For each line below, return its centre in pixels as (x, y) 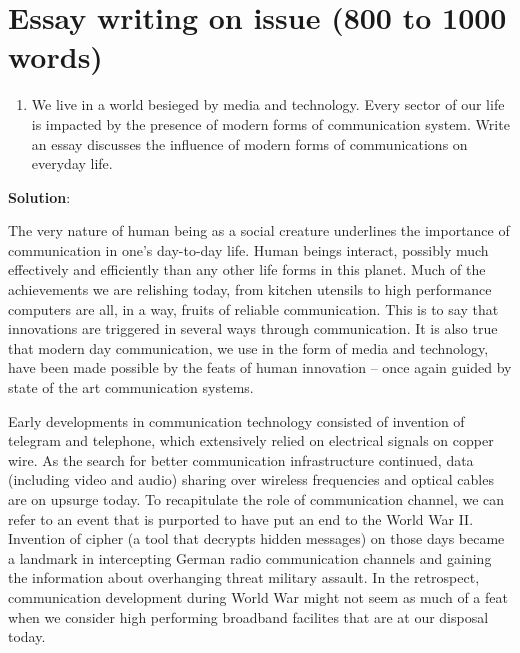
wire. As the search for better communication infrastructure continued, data (241, 459)
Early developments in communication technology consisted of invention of (236, 420)
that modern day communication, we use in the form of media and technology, (248, 347)
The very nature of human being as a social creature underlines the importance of (259, 230)
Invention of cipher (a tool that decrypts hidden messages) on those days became (256, 538)
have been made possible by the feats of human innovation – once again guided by (260, 367)
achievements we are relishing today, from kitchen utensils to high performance (250, 289)
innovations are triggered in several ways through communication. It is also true (253, 328)
